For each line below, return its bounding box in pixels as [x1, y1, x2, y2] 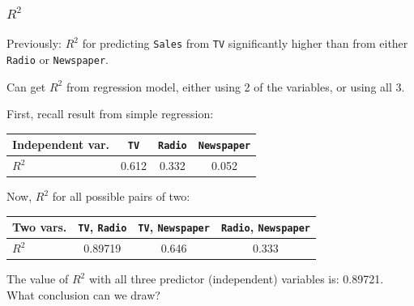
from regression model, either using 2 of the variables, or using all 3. [66, 78, 405, 95]
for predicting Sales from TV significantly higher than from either [82, 35, 408, 52]
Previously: [6, 35, 62, 52]
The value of [6, 270, 69, 287]
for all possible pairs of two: [52, 188, 190, 205]
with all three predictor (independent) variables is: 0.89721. [88, 270, 384, 287]
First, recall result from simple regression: [6, 105, 214, 122]
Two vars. [12, 219, 67, 236]
